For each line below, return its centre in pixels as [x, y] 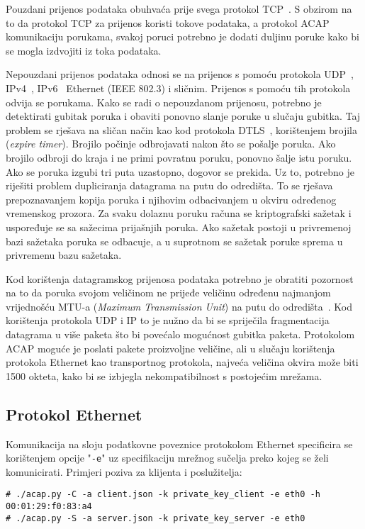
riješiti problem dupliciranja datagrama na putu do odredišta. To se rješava [169, 185]
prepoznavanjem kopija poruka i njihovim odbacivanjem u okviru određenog [171, 199]
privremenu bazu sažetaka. [64, 255]
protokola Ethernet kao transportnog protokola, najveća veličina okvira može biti [182, 362]
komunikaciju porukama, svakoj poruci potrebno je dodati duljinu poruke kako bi [182, 37]
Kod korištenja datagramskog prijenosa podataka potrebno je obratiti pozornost [180, 278]
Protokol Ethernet [74, 414]
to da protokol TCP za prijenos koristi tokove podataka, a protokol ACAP [168, 22]
